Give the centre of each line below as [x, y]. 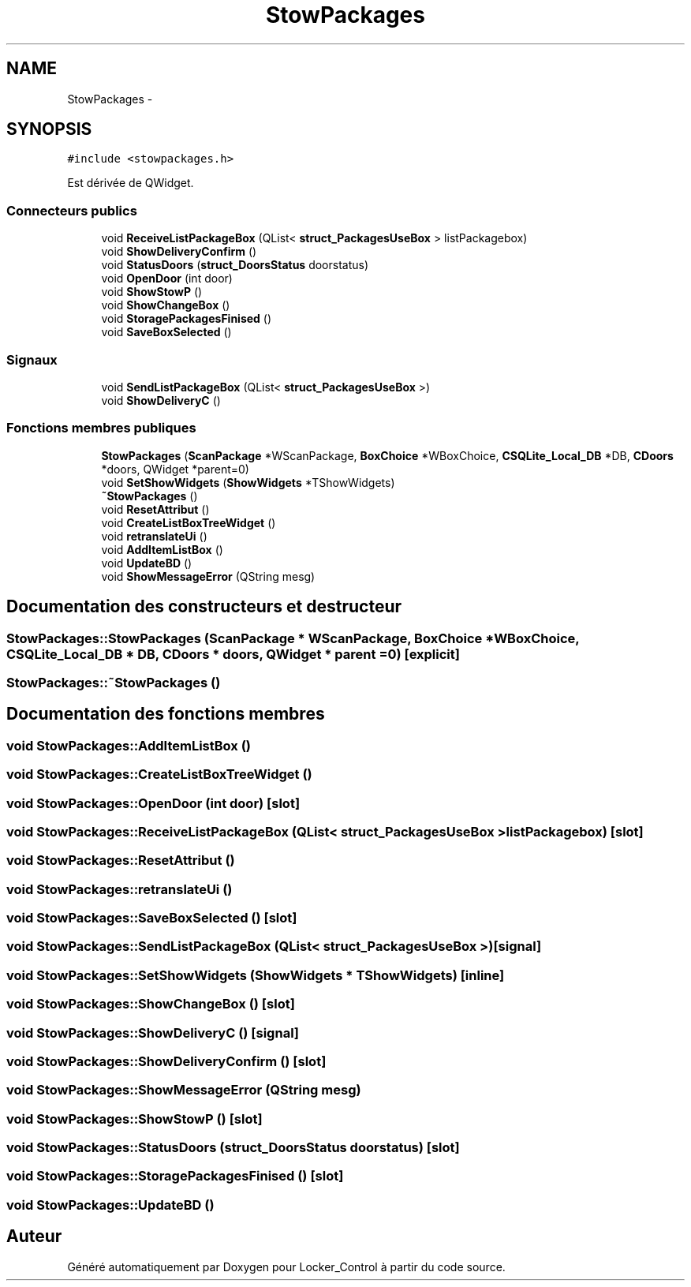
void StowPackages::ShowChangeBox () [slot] [151, 1004]
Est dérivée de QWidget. [131, 183]
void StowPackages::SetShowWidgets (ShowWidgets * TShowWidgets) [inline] [256, 975]
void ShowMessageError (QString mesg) [208, 576]
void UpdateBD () [147, 563]
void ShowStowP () [152, 292]
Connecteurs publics [72, 210]
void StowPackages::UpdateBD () [110, 1205]
